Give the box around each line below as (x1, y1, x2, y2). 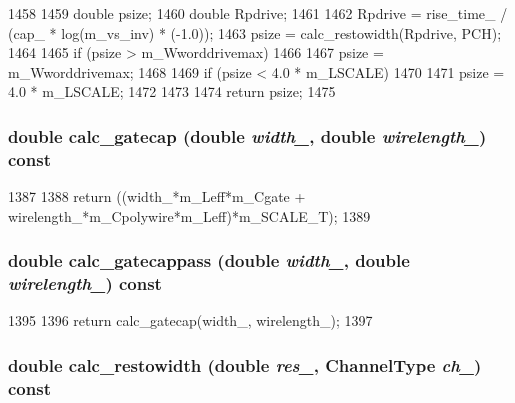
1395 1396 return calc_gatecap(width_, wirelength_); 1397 (8, 310, 373, 331)
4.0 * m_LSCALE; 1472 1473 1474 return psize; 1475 (8, 81, 336, 102)
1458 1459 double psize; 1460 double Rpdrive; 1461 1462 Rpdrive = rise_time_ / (8, 3, 508, 23)
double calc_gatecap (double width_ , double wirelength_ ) (8, 123, 487, 148)
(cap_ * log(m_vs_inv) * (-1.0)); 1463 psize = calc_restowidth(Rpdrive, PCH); (8, 22, 502, 43)
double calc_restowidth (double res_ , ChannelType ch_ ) (8, 352, 482, 377)
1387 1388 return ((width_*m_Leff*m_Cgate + (8, 186, 306, 207)
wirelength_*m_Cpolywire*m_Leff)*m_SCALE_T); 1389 (8, 205, 371, 226)
